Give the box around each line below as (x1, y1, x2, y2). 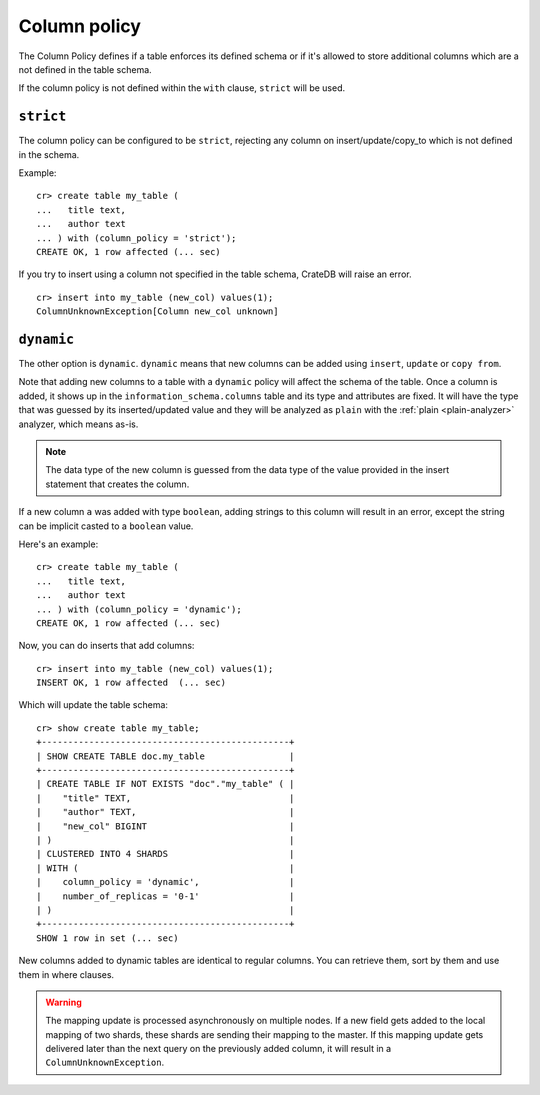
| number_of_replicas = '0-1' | (36, 890, 295, 902)
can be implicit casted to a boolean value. (18, 520, 194, 532)
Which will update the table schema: (18, 699, 169, 711)
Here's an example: (18, 538, 99, 550)
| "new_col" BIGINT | (36, 820, 295, 832)
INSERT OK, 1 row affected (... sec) (36, 677, 227, 689)
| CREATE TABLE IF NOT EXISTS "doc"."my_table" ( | (36, 778, 295, 790)
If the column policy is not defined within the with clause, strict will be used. (18, 82, 345, 94)
